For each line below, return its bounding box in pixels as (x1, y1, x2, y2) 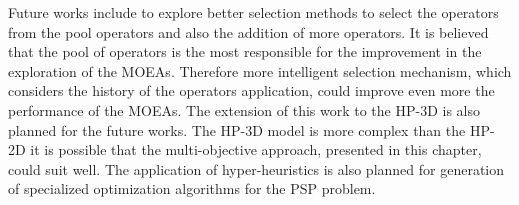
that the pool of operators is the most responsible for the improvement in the (8, 41, 482, 62)
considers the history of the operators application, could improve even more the (8, 80, 495, 101)
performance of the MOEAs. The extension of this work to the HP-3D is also (8, 99, 481, 120)
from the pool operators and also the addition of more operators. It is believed (8, 21, 489, 42)
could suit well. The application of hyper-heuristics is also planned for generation (8, 158, 505, 179)
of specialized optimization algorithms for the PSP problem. (8, 178, 376, 199)
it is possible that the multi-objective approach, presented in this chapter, (30, 139, 482, 160)
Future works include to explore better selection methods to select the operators (8, 2, 499, 22)
